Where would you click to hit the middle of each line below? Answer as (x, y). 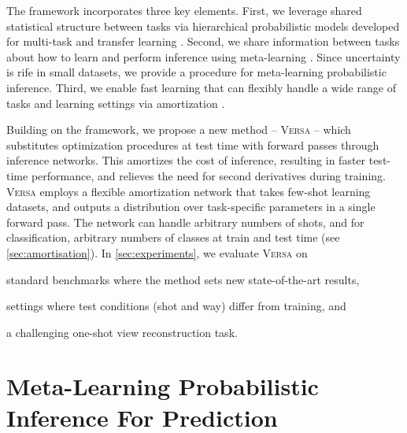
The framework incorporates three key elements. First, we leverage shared (184, 10)
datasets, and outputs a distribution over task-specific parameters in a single (191, 207)
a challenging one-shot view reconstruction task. (122, 332)
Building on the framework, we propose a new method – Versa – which (179, 130)
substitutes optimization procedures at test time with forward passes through (193, 144)
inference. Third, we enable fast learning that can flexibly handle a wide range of (201, 87)
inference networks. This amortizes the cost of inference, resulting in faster (186, 160)
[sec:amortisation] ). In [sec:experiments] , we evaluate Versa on (157, 252)
